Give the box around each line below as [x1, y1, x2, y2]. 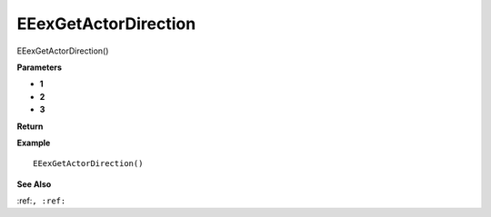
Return [16, 121, 44, 132]
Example [16, 137, 51, 148]
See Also [16, 178, 52, 190]
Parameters [16, 62, 63, 73]
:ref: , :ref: [16, 195, 66, 206]
